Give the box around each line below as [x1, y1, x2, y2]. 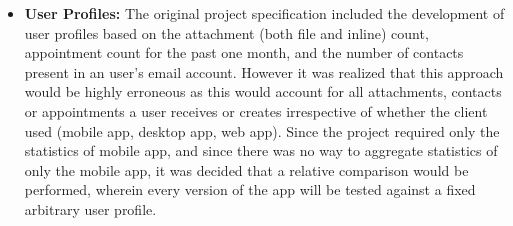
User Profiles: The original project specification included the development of [24, 3, 505, 23]
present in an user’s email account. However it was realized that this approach [24, 61, 504, 82]
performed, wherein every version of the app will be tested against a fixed [24, 179, 476, 200]
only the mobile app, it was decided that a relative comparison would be [24, 159, 469, 180]
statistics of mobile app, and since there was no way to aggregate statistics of [24, 140, 498, 161]
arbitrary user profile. [24, 198, 157, 219]
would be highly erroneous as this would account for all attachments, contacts [24, 81, 502, 102]
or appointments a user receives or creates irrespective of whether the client [24, 100, 488, 121]
